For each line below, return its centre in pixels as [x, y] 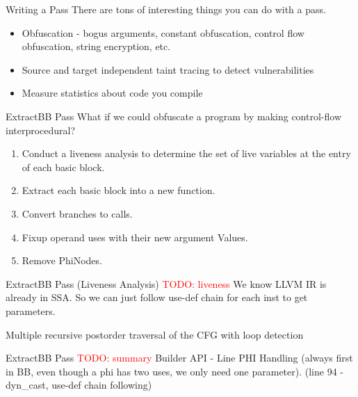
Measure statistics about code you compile [112, 93]
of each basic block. [63, 167]
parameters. [31, 310]
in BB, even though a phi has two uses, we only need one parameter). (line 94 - [174, 371]
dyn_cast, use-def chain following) [79, 385]
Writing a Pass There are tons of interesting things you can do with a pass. [166, 9]
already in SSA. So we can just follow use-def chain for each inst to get [157, 297]
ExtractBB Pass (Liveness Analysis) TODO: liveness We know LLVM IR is [166, 283]
